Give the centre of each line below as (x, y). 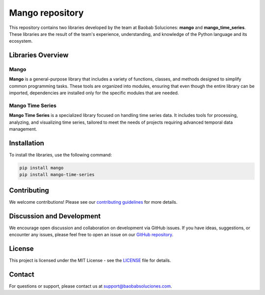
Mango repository (46, 13)
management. (23, 129)
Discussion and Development (55, 216)
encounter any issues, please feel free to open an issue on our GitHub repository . (91, 235)
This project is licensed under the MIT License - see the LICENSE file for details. (90, 261)
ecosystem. (21, 41)
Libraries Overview (39, 55)
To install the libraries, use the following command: (61, 155)
